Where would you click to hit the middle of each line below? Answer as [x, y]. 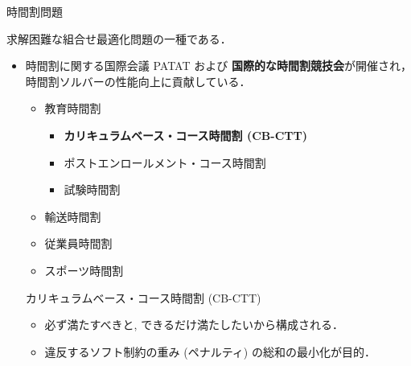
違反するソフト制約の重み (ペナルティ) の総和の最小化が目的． [210, 351]
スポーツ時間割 [84, 270]
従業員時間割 [78, 243]
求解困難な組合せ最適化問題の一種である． [119, 38]
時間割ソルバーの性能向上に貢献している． [138, 81]
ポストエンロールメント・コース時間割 [165, 162]
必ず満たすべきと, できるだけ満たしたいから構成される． [194, 325]
